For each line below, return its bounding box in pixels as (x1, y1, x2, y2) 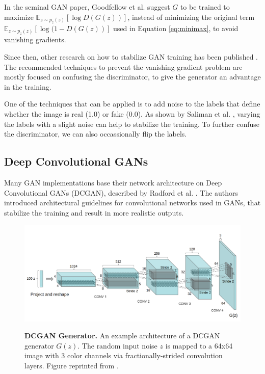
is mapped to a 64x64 (165, 340, 233, 351)
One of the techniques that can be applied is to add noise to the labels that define (4, 98, 260, 109)
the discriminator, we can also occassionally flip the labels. (4, 128, 187, 139)
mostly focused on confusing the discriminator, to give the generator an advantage (4, 71, 261, 82)
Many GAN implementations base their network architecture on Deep (4, 177, 222, 188)
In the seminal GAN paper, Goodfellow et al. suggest (4, 2, 170, 12)
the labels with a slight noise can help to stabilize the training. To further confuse (4, 118, 260, 129)
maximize (4, 11, 34, 22)
